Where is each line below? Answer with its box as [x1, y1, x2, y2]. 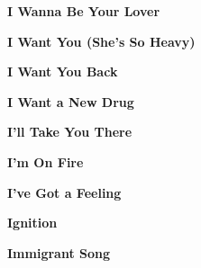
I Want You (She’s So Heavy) [7, 31, 196, 50]
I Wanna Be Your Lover [7, 2, 160, 20]
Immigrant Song [7, 243, 111, 262]
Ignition [7, 213, 58, 232]
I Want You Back [7, 62, 118, 81]
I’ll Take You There [7, 122, 132, 141]
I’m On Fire [7, 152, 84, 171]
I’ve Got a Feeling [7, 183, 122, 201]
